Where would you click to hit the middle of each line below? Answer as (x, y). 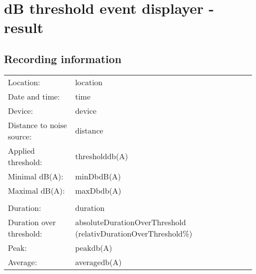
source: (20, 136)
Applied (21, 150)
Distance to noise (37, 125)
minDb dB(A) (98, 176)
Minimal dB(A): (36, 176)
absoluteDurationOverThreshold (130, 222)
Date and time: (34, 96)
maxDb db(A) (98, 190)
